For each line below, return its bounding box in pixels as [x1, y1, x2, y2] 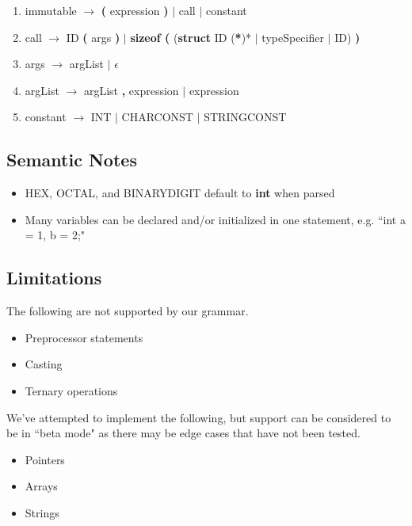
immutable [25, 2, 77, 18]
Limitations [6, 265, 102, 290]
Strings [25, 504, 59, 520]
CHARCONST [121, 109, 193, 125]
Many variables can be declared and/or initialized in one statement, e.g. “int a [25, 211, 406, 227]
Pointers [25, 451, 65, 467]
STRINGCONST [204, 109, 287, 125]
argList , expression [83, 82, 179, 98]
